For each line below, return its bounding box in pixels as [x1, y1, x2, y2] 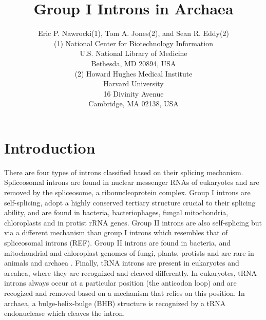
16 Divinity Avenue [103, 88, 164, 99]
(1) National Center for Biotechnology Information [54, 37, 213, 48]
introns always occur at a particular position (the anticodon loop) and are [4, 277, 237, 288]
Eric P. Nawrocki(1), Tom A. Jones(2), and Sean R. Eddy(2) [38, 28, 229, 39]
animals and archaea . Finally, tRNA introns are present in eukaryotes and [4, 257, 239, 268]
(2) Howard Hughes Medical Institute [74, 68, 193, 79]
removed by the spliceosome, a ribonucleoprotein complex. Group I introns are [4, 187, 251, 197]
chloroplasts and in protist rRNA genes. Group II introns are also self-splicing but [4, 217, 262, 228]
